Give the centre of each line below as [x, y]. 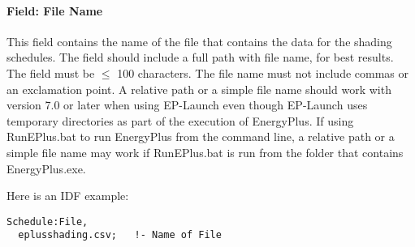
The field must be [51, 72]
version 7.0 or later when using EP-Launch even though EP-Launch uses [187, 105]
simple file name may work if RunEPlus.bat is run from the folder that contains [205, 152]
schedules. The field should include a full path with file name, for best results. [200, 57]
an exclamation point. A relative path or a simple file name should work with [199, 89]
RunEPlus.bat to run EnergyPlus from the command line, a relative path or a [201, 136]
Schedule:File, [48, 221]
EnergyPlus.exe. [46, 168]
